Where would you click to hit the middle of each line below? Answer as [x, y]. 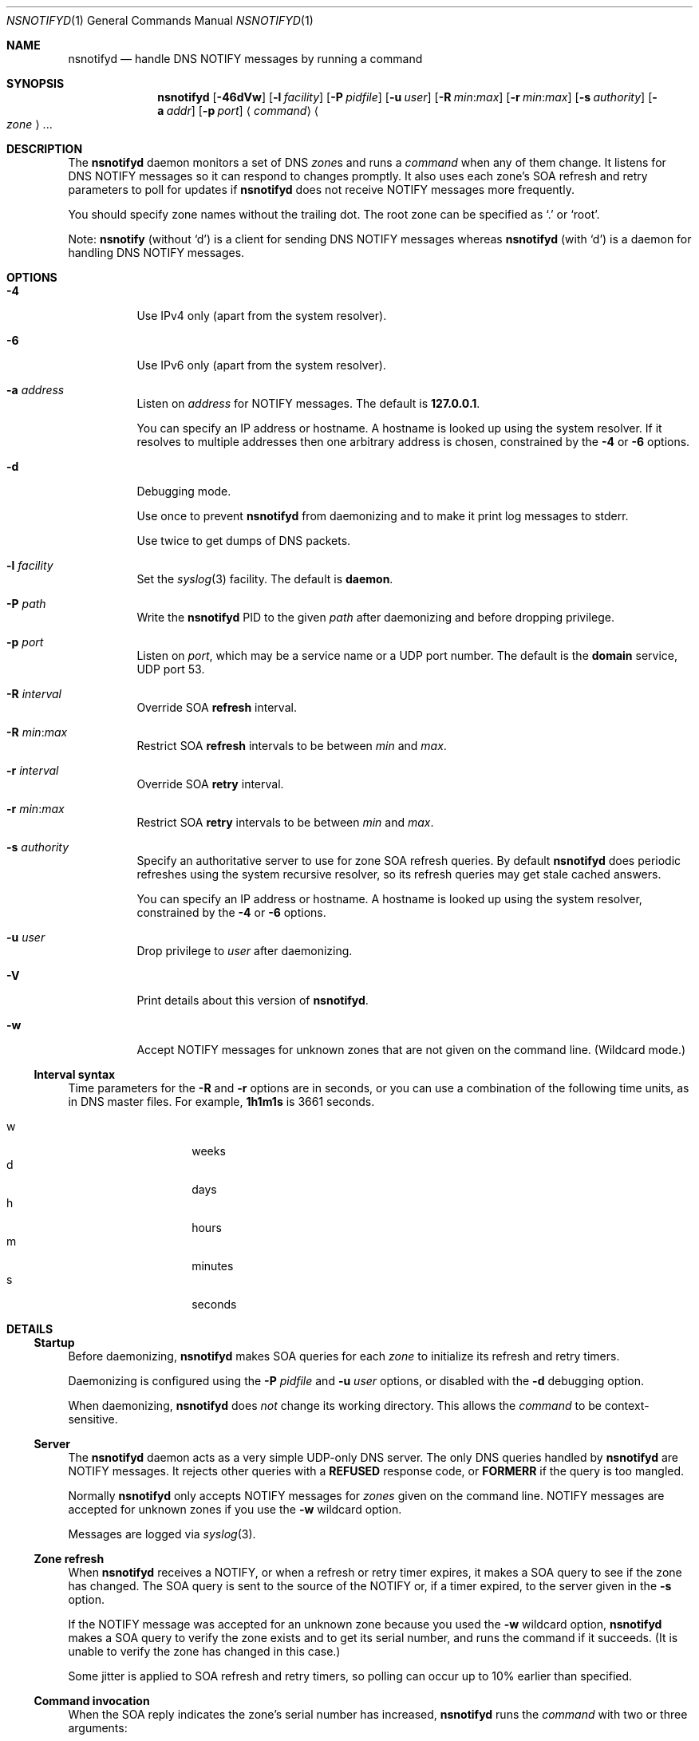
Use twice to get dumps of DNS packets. [244, 541]
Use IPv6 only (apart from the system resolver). [261, 365]
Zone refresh [69, 1559]
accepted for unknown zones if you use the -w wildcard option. [235, 1509]
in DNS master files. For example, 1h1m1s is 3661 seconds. [221, 1101]
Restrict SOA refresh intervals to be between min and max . [292, 746]
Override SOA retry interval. [210, 784]
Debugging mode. [184, 491]
